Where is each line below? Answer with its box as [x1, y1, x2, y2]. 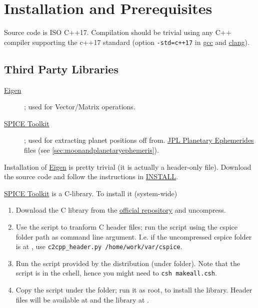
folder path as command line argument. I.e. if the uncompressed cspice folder [15, 231, 252, 242]
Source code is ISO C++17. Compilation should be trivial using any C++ [4, 27, 231, 37]
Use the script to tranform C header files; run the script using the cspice [15, 221, 238, 232]
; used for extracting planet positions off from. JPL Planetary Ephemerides [24, 135, 254, 145]
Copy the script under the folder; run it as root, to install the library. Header [15, 285, 252, 295]
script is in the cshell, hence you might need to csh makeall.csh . [15, 268, 217, 278]
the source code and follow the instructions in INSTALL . [4, 171, 178, 182]
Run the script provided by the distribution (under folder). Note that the [15, 258, 240, 268]
